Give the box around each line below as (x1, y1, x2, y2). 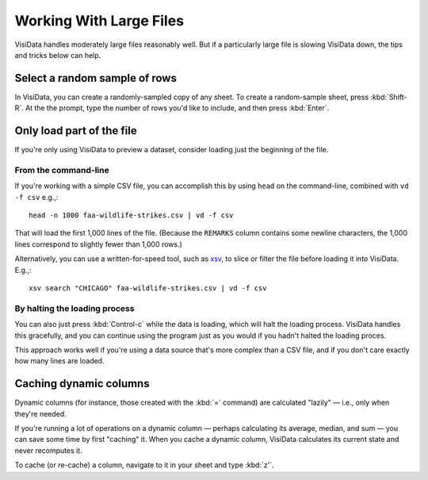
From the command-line (14, 164, 110, 175)
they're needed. (14, 409, 67, 418)
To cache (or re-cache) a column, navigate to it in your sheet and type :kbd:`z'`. (14, 460, 274, 470)
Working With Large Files (14, 12, 185, 29)
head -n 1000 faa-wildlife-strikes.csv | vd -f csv (29, 211, 234, 220)
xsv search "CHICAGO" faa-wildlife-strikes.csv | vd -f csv (29, 284, 267, 293)
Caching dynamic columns (14, 377, 150, 390)
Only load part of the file (14, 124, 138, 138)
